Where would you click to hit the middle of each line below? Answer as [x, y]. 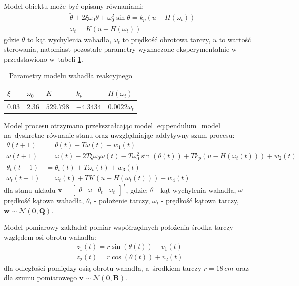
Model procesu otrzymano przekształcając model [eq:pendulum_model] [113, 125]
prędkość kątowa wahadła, [44, 200]
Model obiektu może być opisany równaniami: [74, 6]
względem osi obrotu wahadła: [50, 236]
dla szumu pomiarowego [41, 277]
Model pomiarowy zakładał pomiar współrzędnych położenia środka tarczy [119, 227]
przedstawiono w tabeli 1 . [44, 59]
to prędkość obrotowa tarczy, [167, 39]
